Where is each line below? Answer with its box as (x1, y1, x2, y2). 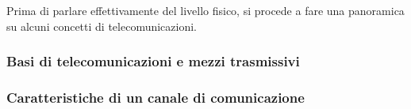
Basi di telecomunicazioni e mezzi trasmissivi (6, 51, 300, 71)
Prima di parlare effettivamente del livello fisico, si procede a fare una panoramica (6, 2, 405, 18)
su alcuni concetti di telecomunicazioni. (6, 17, 198, 34)
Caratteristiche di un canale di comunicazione (6, 87, 305, 107)
